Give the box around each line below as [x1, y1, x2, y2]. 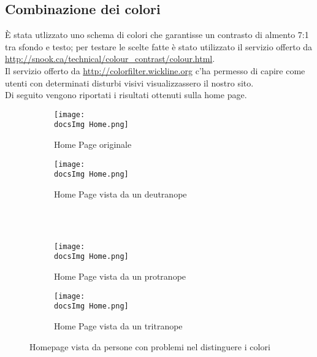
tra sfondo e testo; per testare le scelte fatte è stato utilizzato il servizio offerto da [5, 40, 313, 53]
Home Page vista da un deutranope [54, 187, 187, 200]
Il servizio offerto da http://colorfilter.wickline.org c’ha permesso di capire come [5, 64, 305, 77]
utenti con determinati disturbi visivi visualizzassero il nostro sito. [5, 76, 254, 89]
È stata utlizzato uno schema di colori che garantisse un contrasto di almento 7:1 [5, 28, 309, 41]
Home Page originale [54, 138, 132, 151]
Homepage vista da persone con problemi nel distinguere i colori [29, 340, 270, 353]
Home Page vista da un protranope [54, 270, 186, 283]
